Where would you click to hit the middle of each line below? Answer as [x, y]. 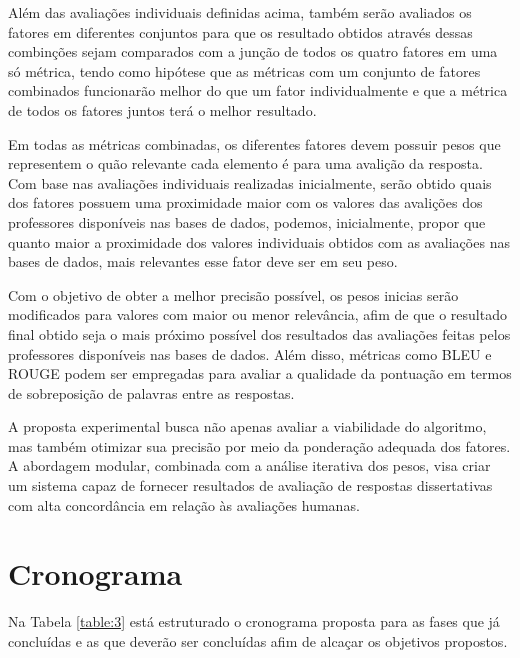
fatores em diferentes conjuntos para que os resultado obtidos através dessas [240, 31]
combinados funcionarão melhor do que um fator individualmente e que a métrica [258, 90]
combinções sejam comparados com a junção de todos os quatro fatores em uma [253, 51]
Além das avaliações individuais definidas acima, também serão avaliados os [240, 12]
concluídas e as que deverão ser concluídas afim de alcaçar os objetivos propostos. [258, 640]
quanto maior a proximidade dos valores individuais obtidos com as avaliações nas [259, 241]
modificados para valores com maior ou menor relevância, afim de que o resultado [257, 314]
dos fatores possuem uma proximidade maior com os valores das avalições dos [245, 202]
